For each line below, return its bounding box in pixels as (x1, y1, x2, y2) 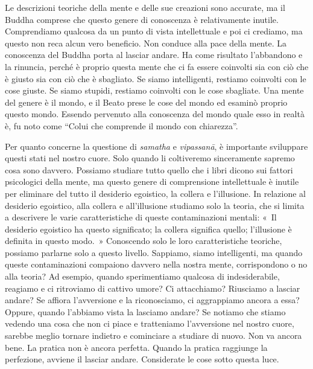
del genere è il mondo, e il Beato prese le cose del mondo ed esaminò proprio (5, 95, 288, 108)
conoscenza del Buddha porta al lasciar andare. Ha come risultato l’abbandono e (5, 48, 303, 61)
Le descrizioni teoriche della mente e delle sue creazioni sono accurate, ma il (5, 1, 285, 13)
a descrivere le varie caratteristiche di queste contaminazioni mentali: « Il (5, 211, 277, 223)
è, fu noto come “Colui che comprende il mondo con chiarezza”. (5, 119, 238, 132)
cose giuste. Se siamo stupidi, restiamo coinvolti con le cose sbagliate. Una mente (5, 84, 304, 97)
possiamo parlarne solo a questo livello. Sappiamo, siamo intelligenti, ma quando (5, 246, 303, 258)
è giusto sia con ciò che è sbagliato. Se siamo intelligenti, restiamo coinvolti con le (5, 72, 306, 85)
